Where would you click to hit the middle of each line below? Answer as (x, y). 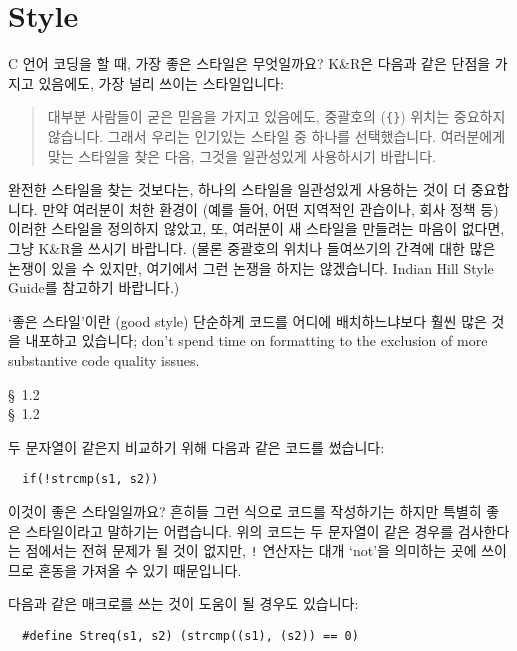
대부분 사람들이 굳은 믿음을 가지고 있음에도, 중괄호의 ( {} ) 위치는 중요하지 (276, 116)
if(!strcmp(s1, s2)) (90, 479)
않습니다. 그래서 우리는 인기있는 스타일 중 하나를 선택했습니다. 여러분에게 (276, 135)
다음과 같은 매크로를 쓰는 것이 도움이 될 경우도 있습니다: (183, 603)
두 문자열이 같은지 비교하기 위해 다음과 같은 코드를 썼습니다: (196, 446)
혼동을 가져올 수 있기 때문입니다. (140, 569)
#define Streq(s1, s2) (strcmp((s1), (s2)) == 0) (190, 635)
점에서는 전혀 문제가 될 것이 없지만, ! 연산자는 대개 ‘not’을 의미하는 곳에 (251, 550)
